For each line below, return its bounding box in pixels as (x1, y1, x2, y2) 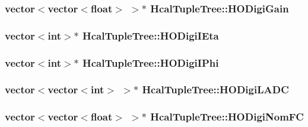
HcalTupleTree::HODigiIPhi (82, 55, 219, 70)
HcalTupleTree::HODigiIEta (82, 28, 219, 43)
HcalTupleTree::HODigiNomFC (150, 109, 304, 124)
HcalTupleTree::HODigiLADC (142, 82, 289, 97)
